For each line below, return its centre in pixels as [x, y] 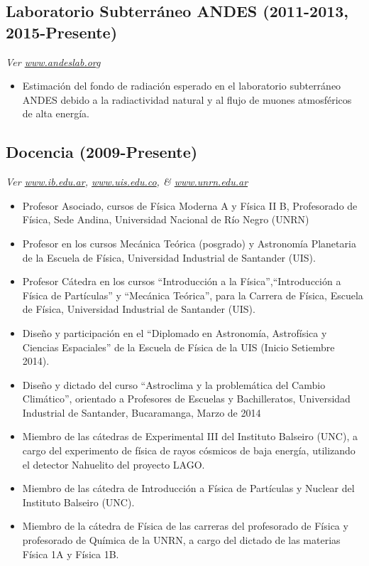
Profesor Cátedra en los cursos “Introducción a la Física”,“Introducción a [182, 281]
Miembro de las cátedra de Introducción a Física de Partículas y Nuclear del [188, 488]
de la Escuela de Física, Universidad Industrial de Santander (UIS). [169, 257]
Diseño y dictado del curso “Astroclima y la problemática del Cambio [174, 384]
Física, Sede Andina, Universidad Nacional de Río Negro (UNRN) [166, 219]
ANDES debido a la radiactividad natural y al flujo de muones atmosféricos [187, 99]
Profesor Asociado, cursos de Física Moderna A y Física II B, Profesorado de [190, 205]
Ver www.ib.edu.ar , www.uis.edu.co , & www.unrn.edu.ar [127, 182]
